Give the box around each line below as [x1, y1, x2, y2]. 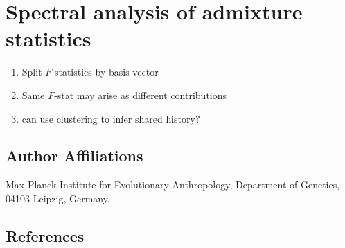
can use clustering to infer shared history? [21, 111, 200, 125]
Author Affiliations [6, 145, 143, 166]
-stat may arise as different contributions [54, 87, 227, 102]
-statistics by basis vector [51, 64, 159, 79]
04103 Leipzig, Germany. [6, 191, 110, 205]
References [6, 224, 85, 246]
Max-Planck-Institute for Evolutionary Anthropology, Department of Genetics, [6, 177, 340, 192]
